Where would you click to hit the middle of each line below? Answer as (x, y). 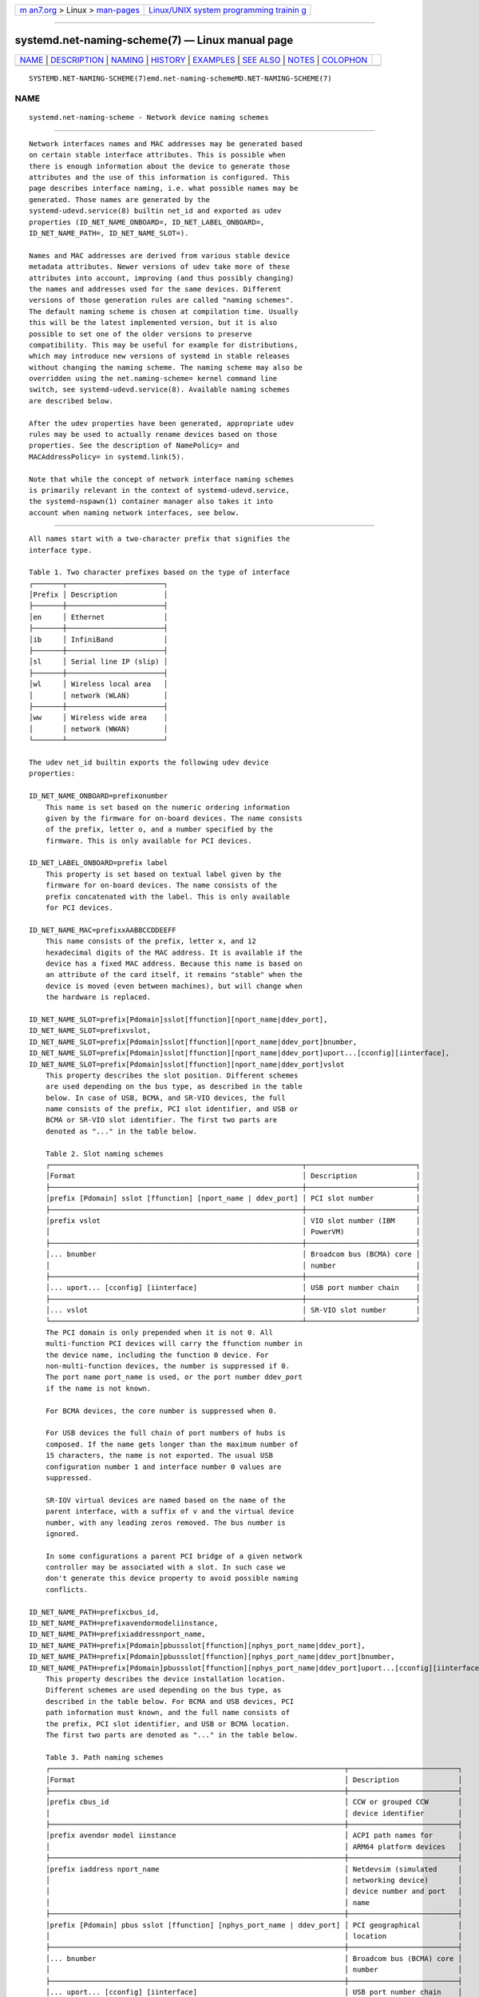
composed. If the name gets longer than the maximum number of (172, 1444)
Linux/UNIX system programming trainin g (228, 10)
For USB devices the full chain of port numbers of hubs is (166, 1433)
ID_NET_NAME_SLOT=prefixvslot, (90, 1031)
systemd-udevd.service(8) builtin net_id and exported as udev (155, 211)
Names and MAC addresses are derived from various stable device (160, 255)
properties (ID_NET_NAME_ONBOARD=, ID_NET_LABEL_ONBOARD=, (147, 222)
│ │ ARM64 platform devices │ (254, 1846)
